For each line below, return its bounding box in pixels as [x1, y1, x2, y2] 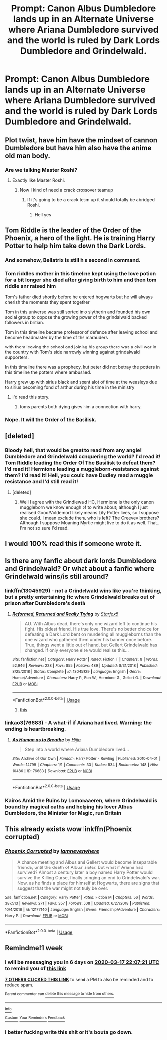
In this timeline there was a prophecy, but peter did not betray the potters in [5, 364, 160, 370]
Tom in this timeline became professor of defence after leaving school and [5, 329, 158, 335]
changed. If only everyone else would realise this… [24, 647, 129, 653]
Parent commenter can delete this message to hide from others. [5, 991, 114, 996]
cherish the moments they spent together [5, 299, 90, 305]
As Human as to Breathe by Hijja [12, 737, 81, 743]
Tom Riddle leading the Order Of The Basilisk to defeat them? [5, 459, 156, 466]
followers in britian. [5, 320, 45, 326]
